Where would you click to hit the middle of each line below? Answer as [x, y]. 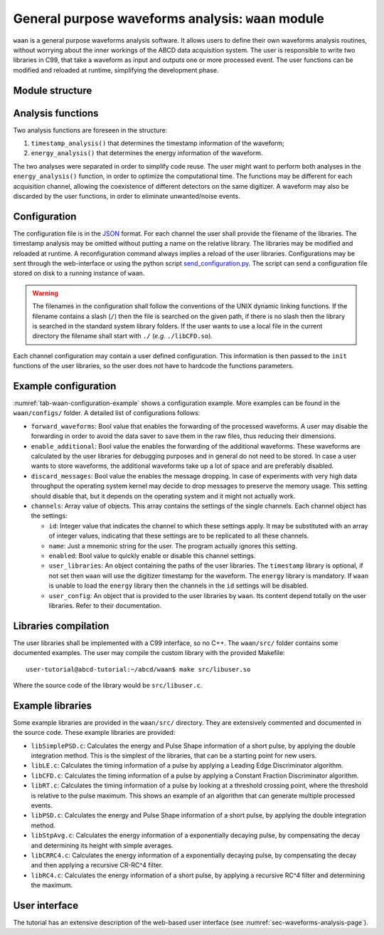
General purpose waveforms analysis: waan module [169, 19]
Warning [45, 293]
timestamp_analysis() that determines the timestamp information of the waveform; [158, 143]
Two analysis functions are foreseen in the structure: [90, 130]
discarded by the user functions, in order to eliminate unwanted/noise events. [127, 196]
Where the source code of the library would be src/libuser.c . [108, 685]
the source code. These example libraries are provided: [94, 733]
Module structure [53, 90]
